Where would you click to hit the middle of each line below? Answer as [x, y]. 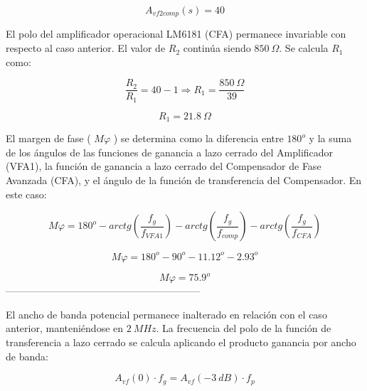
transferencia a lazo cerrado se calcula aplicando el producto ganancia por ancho [181, 342]
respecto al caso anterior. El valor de [86, 48]
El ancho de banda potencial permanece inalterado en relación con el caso [166, 314]
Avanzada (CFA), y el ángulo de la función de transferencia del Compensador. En [184, 180]
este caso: [26, 194]
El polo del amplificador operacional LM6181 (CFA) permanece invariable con [176, 34]
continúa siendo [217, 48]
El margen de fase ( [48, 138]
